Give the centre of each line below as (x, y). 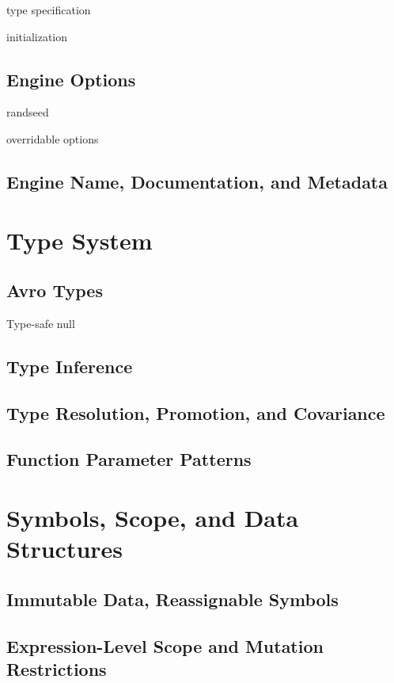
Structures (65, 549)
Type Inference (70, 366)
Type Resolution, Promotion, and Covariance (196, 412)
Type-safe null (41, 323)
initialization (37, 36)
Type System (80, 240)
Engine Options (71, 79)
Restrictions (57, 669)
